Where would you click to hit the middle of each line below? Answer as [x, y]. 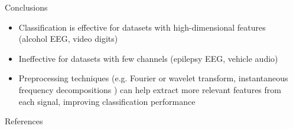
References [24, 121]
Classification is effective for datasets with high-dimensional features [142, 27]
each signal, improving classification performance [107, 101]
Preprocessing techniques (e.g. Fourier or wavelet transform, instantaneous [153, 78]
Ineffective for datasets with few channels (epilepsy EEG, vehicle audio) [148, 58]
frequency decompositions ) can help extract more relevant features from [150, 89]
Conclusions [26, 7]
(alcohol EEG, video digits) [68, 39]
